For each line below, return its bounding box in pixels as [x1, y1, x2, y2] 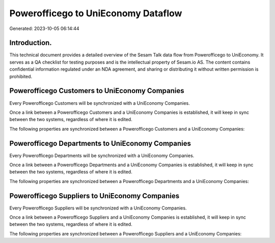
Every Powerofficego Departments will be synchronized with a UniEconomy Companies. [9, 153, 195, 159]
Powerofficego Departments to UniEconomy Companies [9, 139, 191, 147]
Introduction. [9, 39, 52, 47]
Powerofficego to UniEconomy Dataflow [9, 8, 182, 19]
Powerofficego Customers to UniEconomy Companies [9, 86, 184, 95]
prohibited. [9, 73, 33, 79]
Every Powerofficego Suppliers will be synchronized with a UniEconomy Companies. [9, 205, 187, 211]
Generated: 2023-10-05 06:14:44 [9, 25, 79, 32]
